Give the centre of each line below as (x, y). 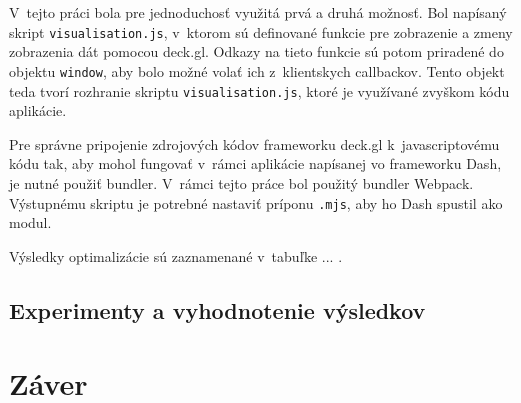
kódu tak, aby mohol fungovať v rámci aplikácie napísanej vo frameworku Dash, (255, 163)
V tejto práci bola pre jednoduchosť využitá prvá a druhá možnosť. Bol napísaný (258, 12)
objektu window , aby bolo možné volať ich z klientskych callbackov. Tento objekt (257, 70)
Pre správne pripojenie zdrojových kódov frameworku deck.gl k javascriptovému (254, 143)
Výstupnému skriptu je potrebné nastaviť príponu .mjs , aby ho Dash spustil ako (256, 202)
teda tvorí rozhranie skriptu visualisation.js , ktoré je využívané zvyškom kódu (259, 90)
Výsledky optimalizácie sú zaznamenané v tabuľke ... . (176, 255)
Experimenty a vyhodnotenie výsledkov (217, 309)
